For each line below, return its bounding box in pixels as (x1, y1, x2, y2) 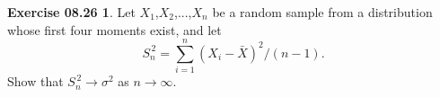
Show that (7, 72, 64, 91)
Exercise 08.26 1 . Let (7, 3, 136, 21)
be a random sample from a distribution (212, 3, 433, 21)
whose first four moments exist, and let (7, 20, 222, 39)
